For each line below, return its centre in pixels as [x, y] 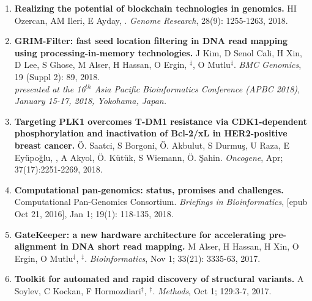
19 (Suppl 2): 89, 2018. [57, 76]
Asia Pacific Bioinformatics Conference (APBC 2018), [197, 88]
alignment [36, 246]
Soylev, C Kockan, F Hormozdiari [78, 290]
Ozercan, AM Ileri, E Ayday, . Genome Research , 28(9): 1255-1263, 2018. [151, 20]
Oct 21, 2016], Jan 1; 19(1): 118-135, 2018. [94, 213]
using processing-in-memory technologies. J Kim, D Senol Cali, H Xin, [158, 52]
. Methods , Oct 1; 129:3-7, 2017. [212, 290]
